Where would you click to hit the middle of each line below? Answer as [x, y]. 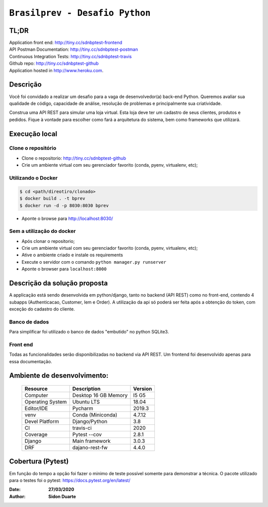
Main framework [92, 441]
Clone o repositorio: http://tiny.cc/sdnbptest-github [74, 158]
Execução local [33, 134]
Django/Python [90, 421]
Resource [36, 389]
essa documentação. [31, 361]
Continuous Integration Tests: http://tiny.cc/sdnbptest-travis [70, 56]
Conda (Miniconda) [95, 415]
